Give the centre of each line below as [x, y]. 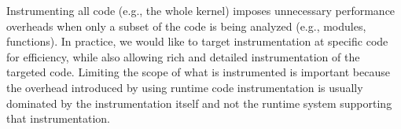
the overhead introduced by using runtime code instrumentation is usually [185, 87]
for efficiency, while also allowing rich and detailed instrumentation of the [183, 56]
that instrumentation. [58, 118]
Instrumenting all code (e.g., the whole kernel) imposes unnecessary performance [201, 10]
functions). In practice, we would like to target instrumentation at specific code [197, 41]
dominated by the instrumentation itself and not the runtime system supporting [199, 103]
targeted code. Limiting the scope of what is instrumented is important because [198, 72]
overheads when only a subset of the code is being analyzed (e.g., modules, [186, 26]
